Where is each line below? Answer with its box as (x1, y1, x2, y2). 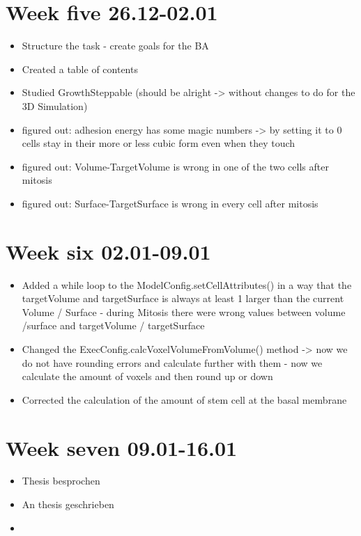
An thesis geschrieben (22, 497, 114, 512)
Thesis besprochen (22, 473, 100, 488)
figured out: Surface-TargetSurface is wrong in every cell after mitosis (22, 196, 318, 210)
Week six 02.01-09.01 (6, 237, 211, 265)
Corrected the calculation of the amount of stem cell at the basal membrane (22, 392, 347, 407)
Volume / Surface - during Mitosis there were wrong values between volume (22, 304, 346, 319)
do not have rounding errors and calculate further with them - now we (22, 355, 323, 370)
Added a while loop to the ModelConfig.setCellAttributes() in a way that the (22, 277, 352, 292)
